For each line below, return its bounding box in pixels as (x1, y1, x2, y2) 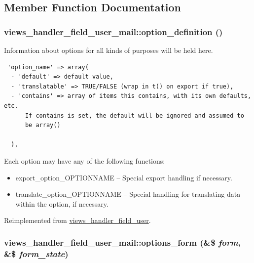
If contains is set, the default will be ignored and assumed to (25, 112, 244, 119)
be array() (25, 122, 61, 129)
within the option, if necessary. (15, 198, 109, 209)
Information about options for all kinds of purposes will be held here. (4, 45, 213, 55)
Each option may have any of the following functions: (4, 155, 165, 166)
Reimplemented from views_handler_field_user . (4, 215, 151, 225)
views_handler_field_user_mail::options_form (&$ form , (4, 236, 241, 248)
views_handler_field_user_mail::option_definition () (4, 25, 223, 38)
